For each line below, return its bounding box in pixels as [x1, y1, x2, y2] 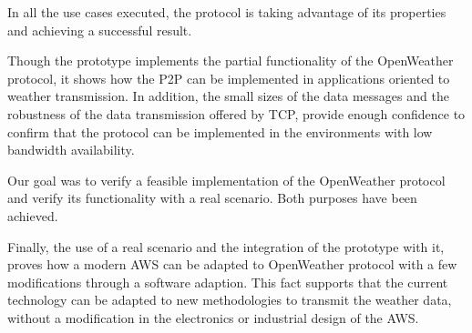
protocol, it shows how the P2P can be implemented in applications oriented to [7, 68, 450, 87]
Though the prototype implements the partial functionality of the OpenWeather [7, 51, 454, 70]
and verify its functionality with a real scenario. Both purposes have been [7, 188, 417, 207]
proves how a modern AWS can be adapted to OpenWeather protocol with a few [7, 255, 457, 274]
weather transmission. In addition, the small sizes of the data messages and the [7, 86, 449, 106]
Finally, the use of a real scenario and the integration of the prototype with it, [7, 237, 445, 256]
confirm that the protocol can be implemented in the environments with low [7, 122, 433, 141]
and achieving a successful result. [7, 20, 192, 39]
